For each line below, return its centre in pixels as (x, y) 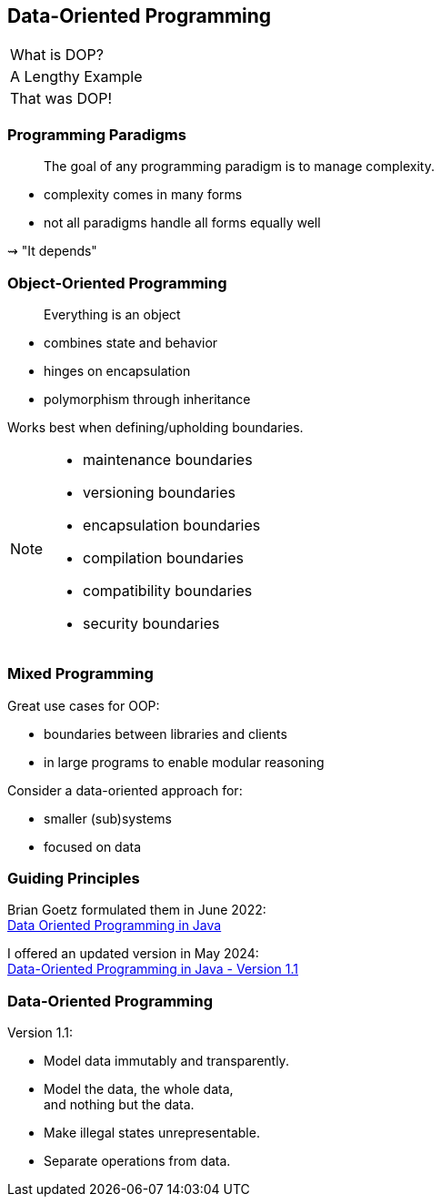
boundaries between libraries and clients (165, 734)
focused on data (93, 846)
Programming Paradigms (97, 134)
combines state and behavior (131, 342)
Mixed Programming (80, 674)
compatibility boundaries (168, 590)
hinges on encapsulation (117, 370)
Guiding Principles (74, 879)
